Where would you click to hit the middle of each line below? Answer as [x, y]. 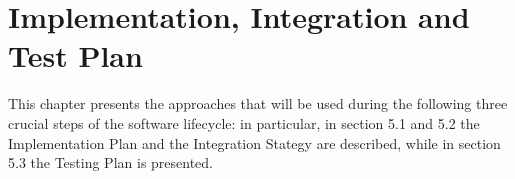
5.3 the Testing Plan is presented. [111, 162]
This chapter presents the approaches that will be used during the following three [258, 103]
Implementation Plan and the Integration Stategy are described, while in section [254, 142]
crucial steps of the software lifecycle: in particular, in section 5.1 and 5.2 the [244, 122]
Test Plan [75, 55]
